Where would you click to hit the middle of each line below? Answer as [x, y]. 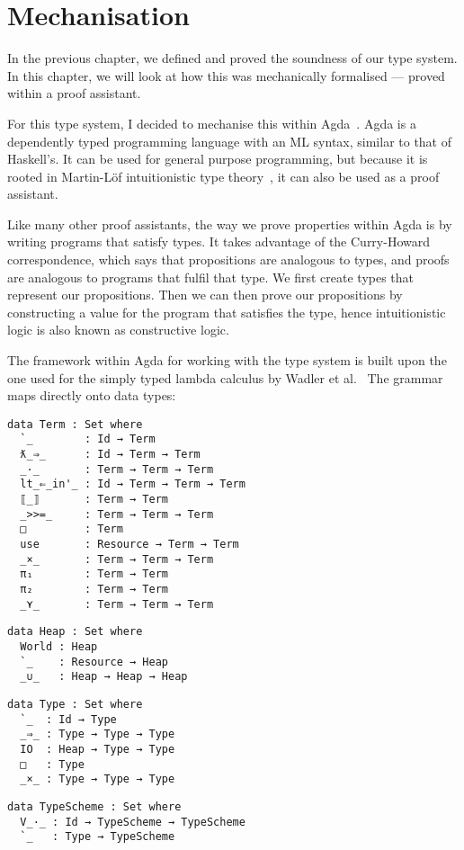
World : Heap [59, 647]
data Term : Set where [75, 424]
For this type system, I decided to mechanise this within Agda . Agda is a [212, 123]
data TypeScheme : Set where [94, 806]
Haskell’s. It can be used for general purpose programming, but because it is [218, 159]
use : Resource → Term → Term [129, 545]
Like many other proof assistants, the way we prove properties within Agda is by [230, 224]
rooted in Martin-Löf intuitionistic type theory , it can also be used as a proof [223, 176]
